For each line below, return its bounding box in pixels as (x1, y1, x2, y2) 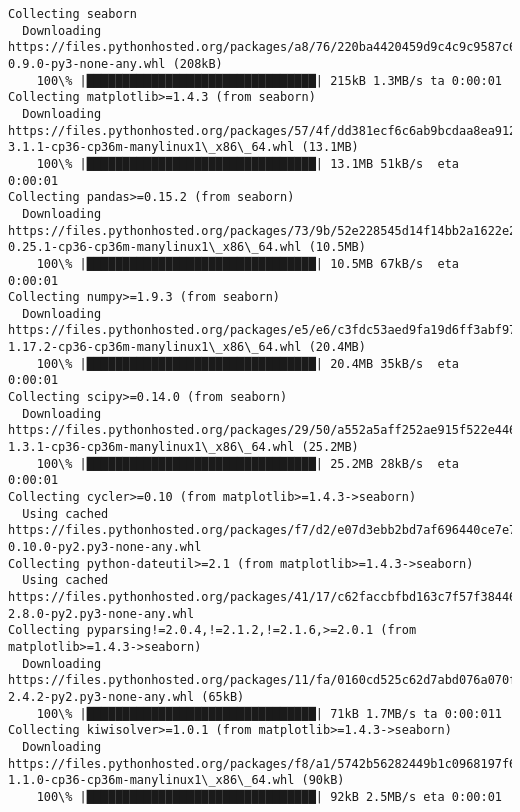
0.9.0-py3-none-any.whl (8, 56, 166, 71)
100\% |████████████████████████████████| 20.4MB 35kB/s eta (36, 356, 460, 371)
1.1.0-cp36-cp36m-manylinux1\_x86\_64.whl (8, 773, 295, 788)
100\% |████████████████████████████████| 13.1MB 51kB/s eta (36, 156, 460, 171)
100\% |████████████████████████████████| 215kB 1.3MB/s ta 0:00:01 (36, 73, 502, 88)
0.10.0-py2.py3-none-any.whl (8, 540, 202, 554)
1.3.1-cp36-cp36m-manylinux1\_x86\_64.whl (8, 440, 295, 455)
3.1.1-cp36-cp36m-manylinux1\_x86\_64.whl (8, 140, 295, 155)
